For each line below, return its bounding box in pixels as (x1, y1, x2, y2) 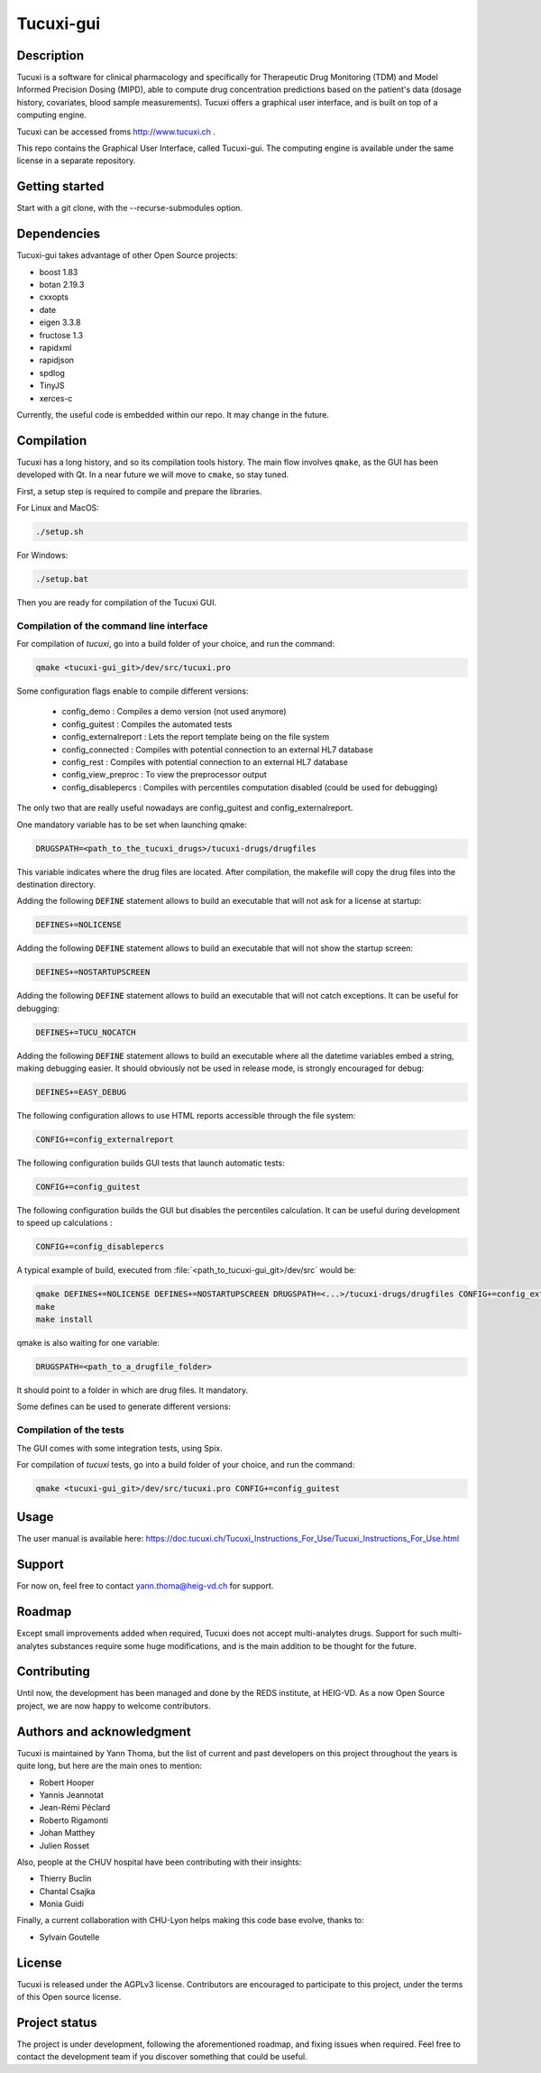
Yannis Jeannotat (39, 1789, 104, 1800)
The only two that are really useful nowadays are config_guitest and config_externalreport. (16, 803, 353, 814)
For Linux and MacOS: (16, 502, 99, 513)
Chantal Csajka (39, 1885, 96, 1896)
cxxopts (39, 291, 69, 302)
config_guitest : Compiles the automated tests (61, 718, 233, 730)
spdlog (39, 367, 65, 378)
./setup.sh (35, 526, 84, 537)
